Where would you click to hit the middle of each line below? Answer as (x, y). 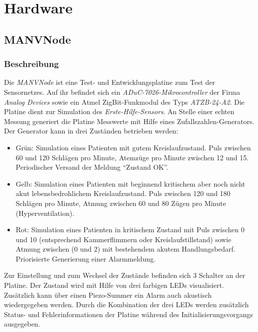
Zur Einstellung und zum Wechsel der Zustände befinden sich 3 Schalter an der (125, 275)
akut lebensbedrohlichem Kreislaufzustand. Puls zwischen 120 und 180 (123, 193)
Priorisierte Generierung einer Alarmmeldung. (86, 258)
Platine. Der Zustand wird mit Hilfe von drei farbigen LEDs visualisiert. (114, 285)
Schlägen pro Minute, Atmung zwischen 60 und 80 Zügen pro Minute (121, 203)
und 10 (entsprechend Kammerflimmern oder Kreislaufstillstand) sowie (124, 239)
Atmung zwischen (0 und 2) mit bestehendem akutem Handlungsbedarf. (126, 249)
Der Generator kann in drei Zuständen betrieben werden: (91, 131)
